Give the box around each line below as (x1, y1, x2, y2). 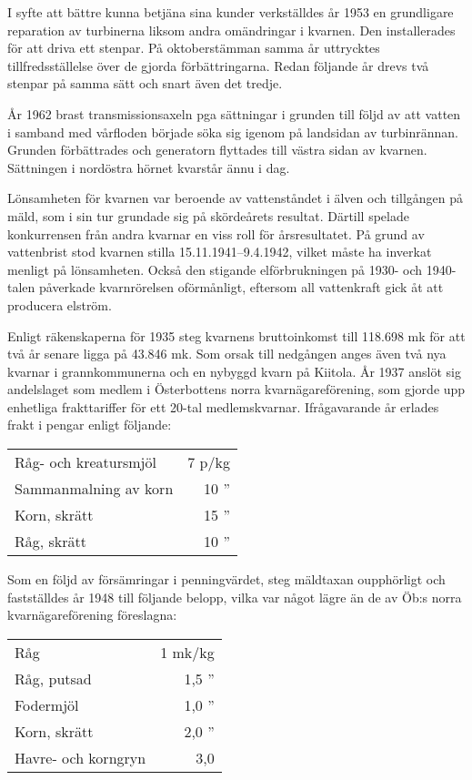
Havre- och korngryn (15, 746, 146, 768)
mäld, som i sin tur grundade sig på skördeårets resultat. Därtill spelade (7, 206, 409, 225)
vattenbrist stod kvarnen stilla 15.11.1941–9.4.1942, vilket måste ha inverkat (7, 242, 432, 261)
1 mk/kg (160, 641, 215, 663)
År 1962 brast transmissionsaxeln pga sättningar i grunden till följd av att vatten (7, 104, 461, 123)
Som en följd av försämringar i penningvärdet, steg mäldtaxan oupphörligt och (7, 570, 446, 589)
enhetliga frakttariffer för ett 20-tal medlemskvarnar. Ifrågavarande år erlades (7, 397, 439, 416)
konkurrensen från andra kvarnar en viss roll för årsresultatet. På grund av (7, 224, 425, 243)
